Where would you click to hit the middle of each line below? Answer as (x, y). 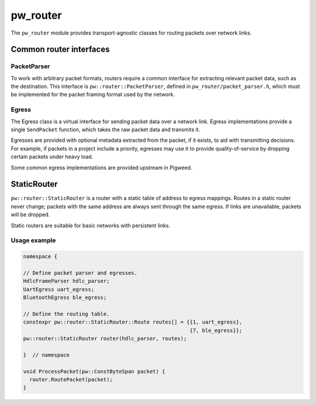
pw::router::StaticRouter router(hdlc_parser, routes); (105, 339)
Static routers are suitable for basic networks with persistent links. (91, 225)
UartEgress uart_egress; (59, 289)
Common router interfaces (60, 50)
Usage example (33, 240)
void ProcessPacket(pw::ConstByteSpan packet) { (94, 371)
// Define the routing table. (66, 314)
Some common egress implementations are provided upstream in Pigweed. (102, 168)
